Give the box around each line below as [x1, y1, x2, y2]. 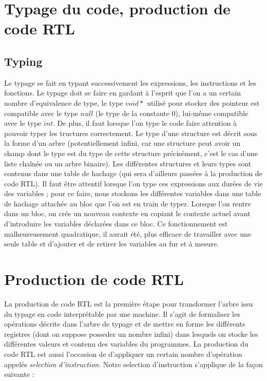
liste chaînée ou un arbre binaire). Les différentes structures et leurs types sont [4, 158, 252, 168]
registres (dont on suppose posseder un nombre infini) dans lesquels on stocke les [4, 328, 258, 339]
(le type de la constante [95, 107, 169, 118]
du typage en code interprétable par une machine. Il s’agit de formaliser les [4, 308, 240, 319]
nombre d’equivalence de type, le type [4, 97, 123, 108]
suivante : [4, 369, 34, 379]
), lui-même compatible [175, 107, 249, 118]
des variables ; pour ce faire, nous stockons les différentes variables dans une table [4, 188, 261, 199]
